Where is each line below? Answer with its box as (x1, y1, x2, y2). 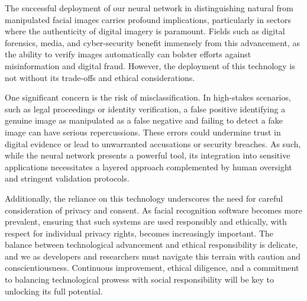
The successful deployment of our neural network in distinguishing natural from (5, 2, 293, 14)
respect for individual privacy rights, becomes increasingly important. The (5, 226, 274, 239)
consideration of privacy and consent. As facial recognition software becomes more (5, 203, 302, 216)
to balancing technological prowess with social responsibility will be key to (5, 273, 274, 286)
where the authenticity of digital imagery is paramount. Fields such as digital (5, 25, 285, 37)
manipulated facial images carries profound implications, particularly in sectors (5, 13, 292, 25)
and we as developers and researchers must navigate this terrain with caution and (5, 250, 301, 262)
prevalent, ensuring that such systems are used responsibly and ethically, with (5, 215, 287, 228)
